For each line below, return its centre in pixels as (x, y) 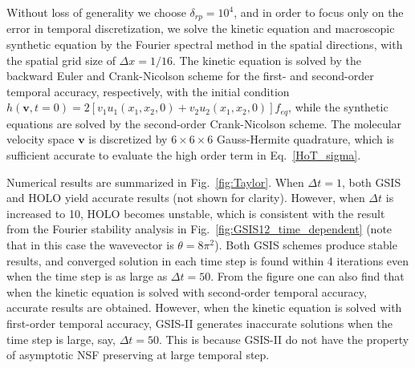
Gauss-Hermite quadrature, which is (305, 139)
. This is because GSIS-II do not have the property (284, 339)
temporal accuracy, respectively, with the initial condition (148, 91)
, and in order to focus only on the (319, 12)
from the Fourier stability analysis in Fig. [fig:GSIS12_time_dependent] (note (199, 229)
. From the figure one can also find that (307, 276)
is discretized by (128, 139)
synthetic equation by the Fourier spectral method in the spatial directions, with (205, 44)
